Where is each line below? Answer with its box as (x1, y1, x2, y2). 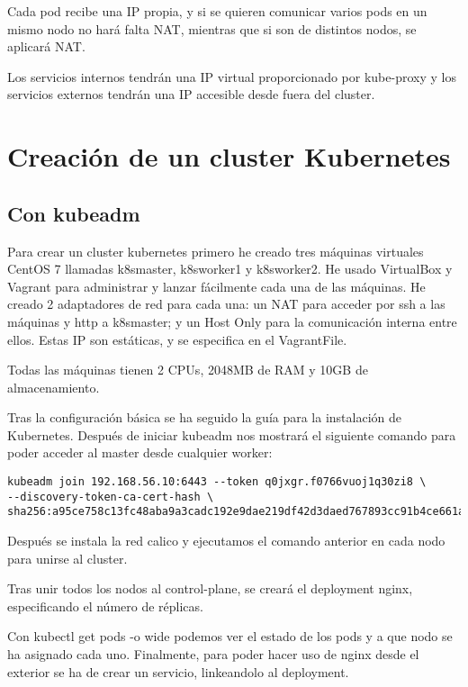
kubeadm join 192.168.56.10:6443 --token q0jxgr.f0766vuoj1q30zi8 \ (7, 475, 427, 489)
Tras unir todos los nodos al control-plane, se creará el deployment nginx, (7, 579, 413, 598)
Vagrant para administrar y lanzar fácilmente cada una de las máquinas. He (7, 276, 426, 295)
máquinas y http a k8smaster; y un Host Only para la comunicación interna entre (7, 312, 457, 330)
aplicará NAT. (7, 37, 85, 56)
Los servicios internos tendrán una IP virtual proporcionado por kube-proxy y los (7, 67, 456, 86)
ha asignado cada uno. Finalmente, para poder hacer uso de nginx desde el (7, 645, 419, 664)
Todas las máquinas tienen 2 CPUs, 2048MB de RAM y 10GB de (7, 360, 368, 379)
